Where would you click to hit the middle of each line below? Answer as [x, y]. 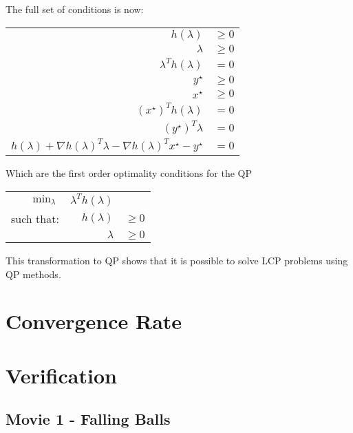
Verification [61, 375]
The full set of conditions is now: [75, 9]
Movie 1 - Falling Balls [88, 419]
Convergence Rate [94, 321]
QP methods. [33, 274]
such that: [35, 218]
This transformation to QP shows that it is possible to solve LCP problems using [177, 260]
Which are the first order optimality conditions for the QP [129, 173]
